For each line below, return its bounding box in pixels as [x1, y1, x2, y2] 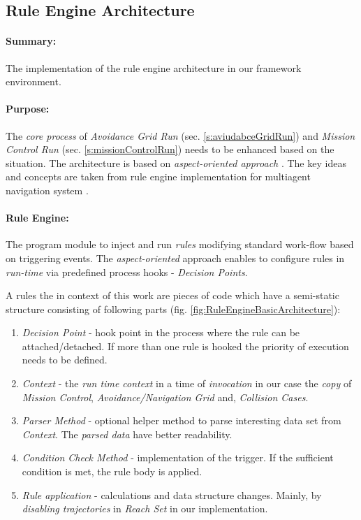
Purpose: [6, 101, 50, 116]
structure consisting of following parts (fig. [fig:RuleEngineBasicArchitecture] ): [6, 301, 341, 316]
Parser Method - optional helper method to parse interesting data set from [22, 413, 341, 428]
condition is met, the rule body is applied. [22, 464, 202, 479]
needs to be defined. [22, 352, 108, 367]
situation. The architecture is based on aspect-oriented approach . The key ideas [6, 155, 346, 170]
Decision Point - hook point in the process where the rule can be [22, 325, 300, 340]
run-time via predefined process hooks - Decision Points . [6, 264, 248, 279]
